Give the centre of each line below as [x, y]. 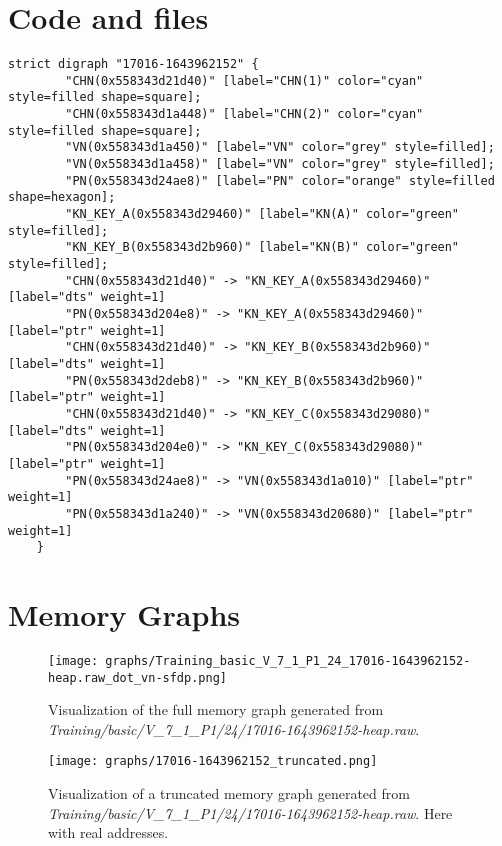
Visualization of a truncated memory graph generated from [229, 793]
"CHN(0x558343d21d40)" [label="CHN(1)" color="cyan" [244, 80]
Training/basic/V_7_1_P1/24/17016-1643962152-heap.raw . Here [250, 812]
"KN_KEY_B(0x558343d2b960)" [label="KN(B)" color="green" [262, 247]
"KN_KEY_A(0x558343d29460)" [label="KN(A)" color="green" [262, 214]
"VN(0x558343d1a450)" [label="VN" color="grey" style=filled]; [280, 147]
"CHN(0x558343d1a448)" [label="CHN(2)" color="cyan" [244, 114]
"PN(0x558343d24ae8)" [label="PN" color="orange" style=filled [280, 180]
